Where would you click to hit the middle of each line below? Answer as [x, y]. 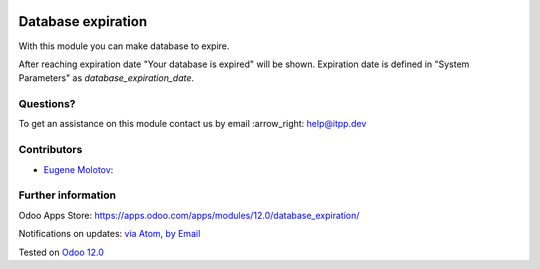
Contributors [50, 150]
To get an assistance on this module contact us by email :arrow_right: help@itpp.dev [192, 124]
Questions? [47, 104]
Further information [67, 195]
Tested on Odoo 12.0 [61, 252]
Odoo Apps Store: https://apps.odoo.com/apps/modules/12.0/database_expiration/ [189, 215]
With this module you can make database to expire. [124, 46]
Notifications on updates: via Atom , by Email [109, 234]
